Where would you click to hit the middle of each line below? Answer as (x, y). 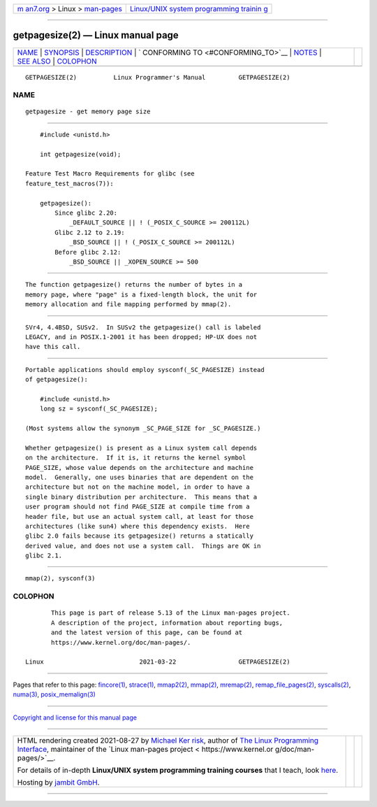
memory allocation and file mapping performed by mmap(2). (128, 305)
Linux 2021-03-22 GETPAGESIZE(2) (158, 662)
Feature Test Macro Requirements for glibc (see (110, 174)
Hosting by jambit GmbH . (59, 782)
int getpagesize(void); (80, 154)
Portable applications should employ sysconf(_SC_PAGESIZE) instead (145, 370)
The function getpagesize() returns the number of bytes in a (134, 285)
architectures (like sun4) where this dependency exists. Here (138, 526)
